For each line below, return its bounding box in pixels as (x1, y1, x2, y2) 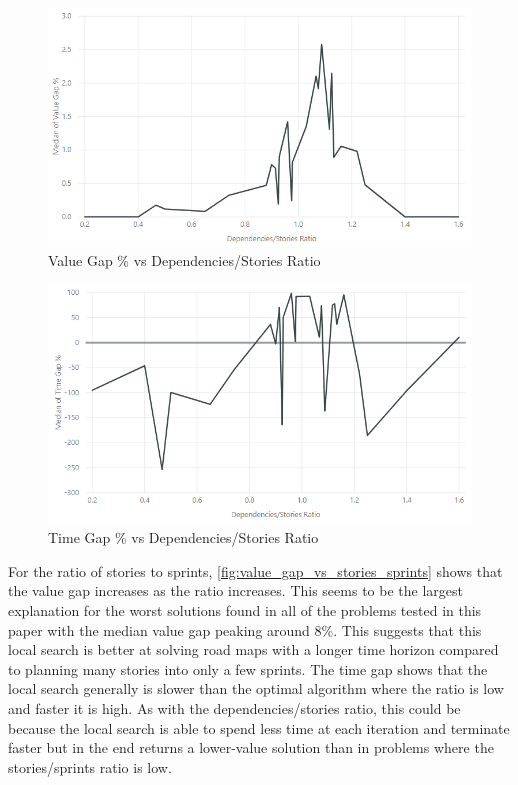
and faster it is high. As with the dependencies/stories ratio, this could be (8, 697, 461, 718)
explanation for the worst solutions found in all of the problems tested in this (8, 599, 482, 620)
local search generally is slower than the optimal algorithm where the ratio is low (8, 678, 504, 699)
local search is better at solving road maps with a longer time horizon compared (8, 639, 499, 660)
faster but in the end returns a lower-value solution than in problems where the (8, 737, 494, 758)
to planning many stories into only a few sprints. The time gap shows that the (8, 658, 488, 679)
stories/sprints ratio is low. (8, 756, 172, 777)
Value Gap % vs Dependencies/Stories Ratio (48, 250, 321, 271)
